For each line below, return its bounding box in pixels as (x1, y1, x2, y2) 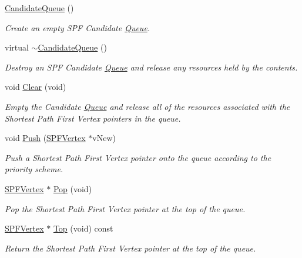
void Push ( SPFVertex (5, 132, 86, 144)
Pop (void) (53, 182, 92, 195)
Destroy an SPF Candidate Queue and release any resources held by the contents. (5, 61, 298, 73)
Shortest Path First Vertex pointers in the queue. (5, 112, 181, 124)
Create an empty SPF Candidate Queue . (5, 21, 150, 33)
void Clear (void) (5, 81, 66, 93)
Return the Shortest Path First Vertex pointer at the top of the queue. (5, 242, 256, 254)
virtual (5, 41, 29, 53)
